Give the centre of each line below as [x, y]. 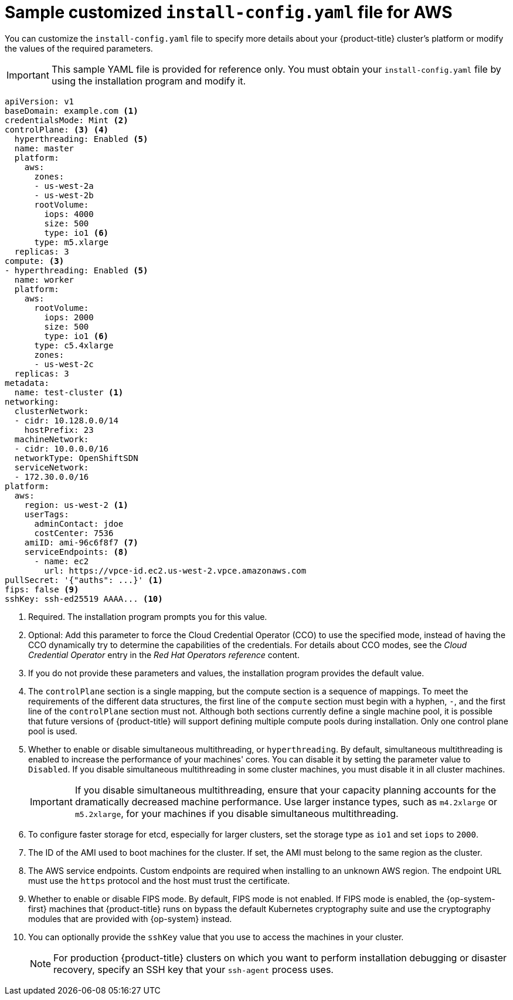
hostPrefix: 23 [59, 430]
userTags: [47, 514]
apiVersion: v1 [40, 101]
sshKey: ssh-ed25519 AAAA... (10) [84, 599]
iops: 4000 [69, 214]
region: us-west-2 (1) [76, 505]
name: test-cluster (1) [69, 392]
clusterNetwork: [52, 411]
